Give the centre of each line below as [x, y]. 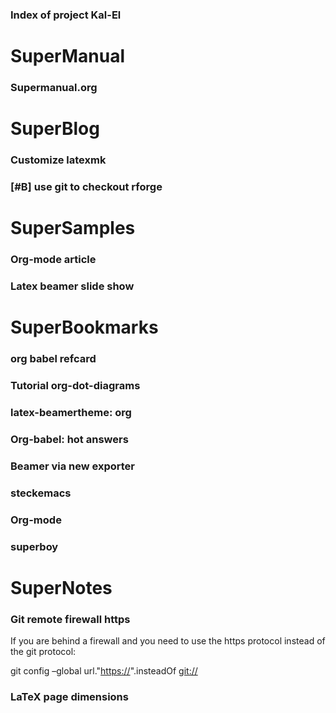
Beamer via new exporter [73, 466]
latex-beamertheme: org [71, 413]
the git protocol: [43, 652]
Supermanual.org [54, 88]
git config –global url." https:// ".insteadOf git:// [104, 671]
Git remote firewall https [70, 619]
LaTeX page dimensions [69, 697]
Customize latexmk [58, 160]
